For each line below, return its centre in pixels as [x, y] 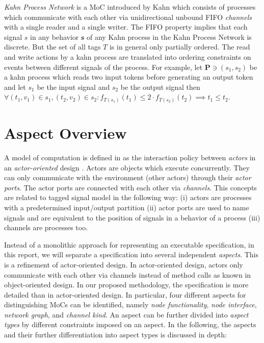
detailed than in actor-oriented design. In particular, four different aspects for [125, 294]
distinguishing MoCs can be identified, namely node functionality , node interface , [130, 304]
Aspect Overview [65, 133]
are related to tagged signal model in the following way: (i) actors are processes [128, 197]
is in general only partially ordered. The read [180, 47]
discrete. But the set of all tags [52, 47]
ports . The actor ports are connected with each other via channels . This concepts [130, 187]
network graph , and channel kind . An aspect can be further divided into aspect [126, 314]
